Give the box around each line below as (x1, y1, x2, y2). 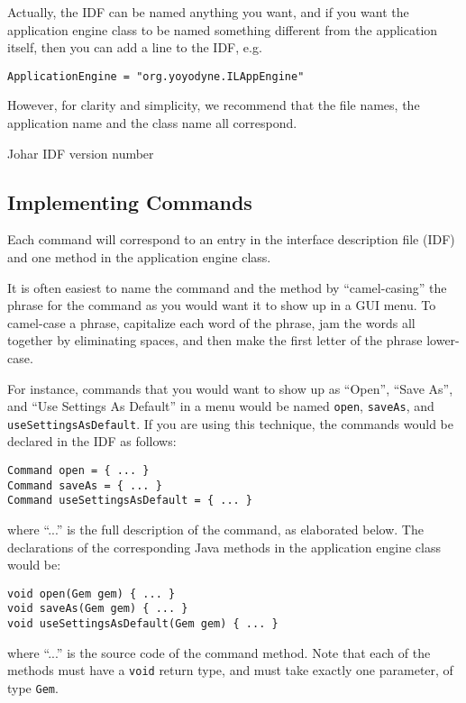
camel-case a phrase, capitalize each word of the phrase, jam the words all (7, 313, 416, 332)
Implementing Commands (7, 187, 252, 215)
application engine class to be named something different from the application (7, 20, 438, 39)
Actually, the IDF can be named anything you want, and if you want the (7, 3, 409, 21)
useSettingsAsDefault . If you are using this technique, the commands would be (7, 414, 454, 433)
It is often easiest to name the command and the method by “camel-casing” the (7, 278, 447, 297)
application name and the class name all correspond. (7, 114, 297, 132)
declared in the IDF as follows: (7, 432, 177, 451)
